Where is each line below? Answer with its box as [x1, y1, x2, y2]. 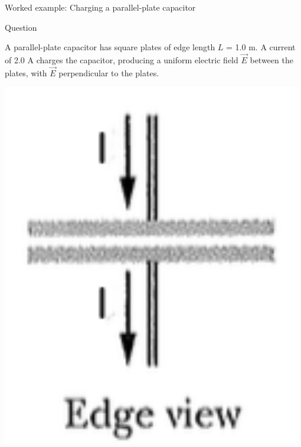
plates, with [5, 66, 47, 79]
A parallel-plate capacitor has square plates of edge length [5, 41, 215, 53]
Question [5, 21, 37, 33]
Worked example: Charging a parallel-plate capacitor [5, 1, 196, 13]
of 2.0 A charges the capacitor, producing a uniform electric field [5, 54, 238, 66]
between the [250, 54, 293, 66]
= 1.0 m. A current [226, 41, 296, 53]
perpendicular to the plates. [58, 66, 159, 79]
